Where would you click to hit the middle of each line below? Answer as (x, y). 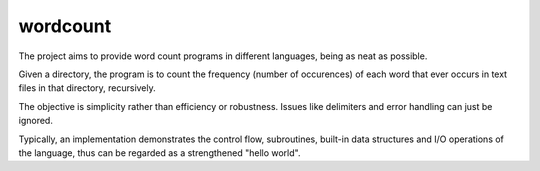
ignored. (36, 121)
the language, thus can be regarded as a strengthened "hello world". (159, 152)
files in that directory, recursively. (87, 88)
